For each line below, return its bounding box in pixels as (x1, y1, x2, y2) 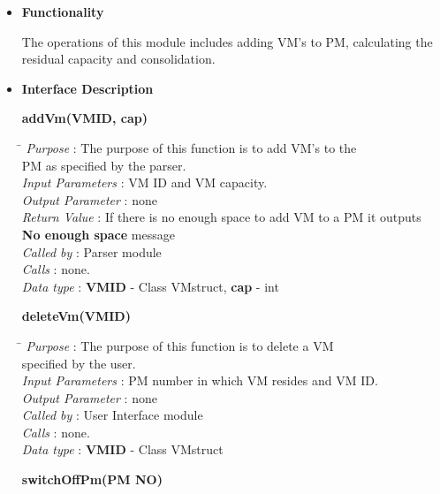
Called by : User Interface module (21, 406, 203, 424)
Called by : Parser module (21, 242, 162, 261)
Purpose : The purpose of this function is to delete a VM (26, 336, 334, 354)
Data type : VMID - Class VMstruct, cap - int (21, 277, 279, 295)
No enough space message (21, 224, 175, 243)
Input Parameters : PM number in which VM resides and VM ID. (21, 371, 378, 390)
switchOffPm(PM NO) (21, 470, 163, 489)
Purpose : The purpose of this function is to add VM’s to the (26, 138, 357, 156)
